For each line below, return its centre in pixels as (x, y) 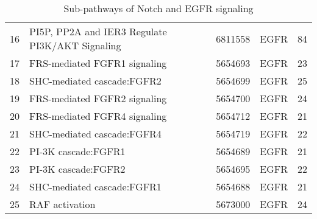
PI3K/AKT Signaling (75, 45)
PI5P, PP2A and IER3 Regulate (98, 31)
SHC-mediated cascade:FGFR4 (95, 134)
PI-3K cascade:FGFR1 (77, 151)
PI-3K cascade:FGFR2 (77, 169)
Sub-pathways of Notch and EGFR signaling (158, 8)
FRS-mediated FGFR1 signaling (98, 63)
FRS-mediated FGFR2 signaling (98, 98)
